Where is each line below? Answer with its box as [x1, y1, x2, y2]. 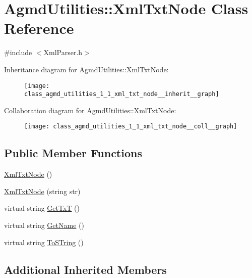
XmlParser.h [43, 47, 83, 58]
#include [4, 47, 32, 58]
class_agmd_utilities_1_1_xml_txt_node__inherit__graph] [24, 90, 219, 98]
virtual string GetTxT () [4, 203, 80, 213]
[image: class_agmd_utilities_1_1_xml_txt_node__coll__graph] [24, 123, 237, 130]
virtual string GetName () [4, 220, 84, 230]
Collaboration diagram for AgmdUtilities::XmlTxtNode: [4, 105, 176, 115]
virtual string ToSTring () [4, 237, 84, 247]
